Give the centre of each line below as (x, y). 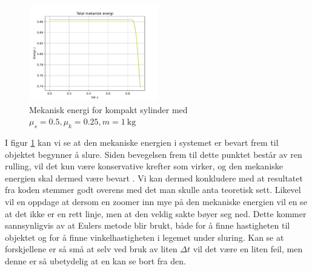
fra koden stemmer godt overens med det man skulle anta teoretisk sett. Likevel (153, 190)
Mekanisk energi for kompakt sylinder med (108, 109)
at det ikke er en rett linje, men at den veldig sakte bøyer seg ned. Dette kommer (156, 213)
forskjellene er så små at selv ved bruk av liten (91, 249)
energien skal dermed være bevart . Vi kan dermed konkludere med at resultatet (154, 178)
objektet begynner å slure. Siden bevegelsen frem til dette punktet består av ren (154, 154)
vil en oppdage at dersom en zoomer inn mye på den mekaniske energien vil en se (156, 201)
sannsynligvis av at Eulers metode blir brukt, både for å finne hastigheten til (148, 225)
